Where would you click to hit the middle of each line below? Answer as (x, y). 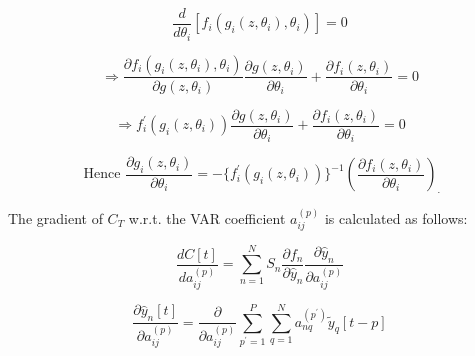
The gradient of (55, 217)
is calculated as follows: (396, 217)
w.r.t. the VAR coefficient (207, 217)
